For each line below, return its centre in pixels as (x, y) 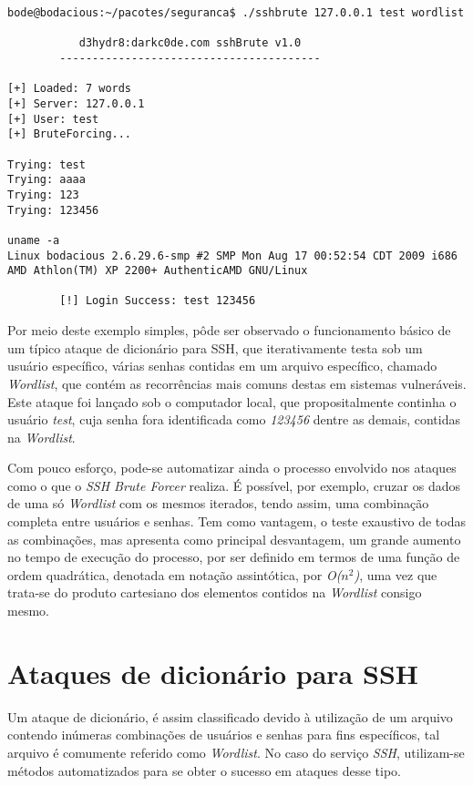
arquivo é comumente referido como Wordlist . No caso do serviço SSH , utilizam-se (236, 752)
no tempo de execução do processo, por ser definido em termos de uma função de (234, 557)
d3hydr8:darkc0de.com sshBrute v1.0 (190, 43)
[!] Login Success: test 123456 (158, 301)
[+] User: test (53, 119)
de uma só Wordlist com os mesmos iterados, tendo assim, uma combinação (218, 503)
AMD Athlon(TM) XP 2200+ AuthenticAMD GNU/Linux (158, 271)
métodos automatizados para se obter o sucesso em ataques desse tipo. (204, 770)
